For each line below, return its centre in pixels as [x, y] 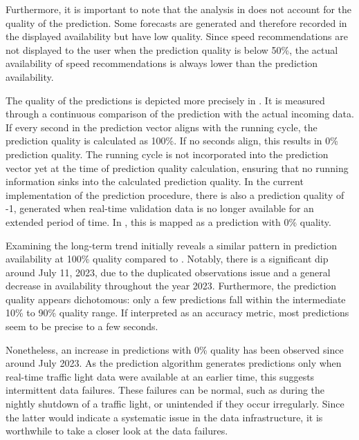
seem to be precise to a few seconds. [82, 326]
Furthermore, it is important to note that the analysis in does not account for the [179, 9]
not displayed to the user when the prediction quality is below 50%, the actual [172, 49]
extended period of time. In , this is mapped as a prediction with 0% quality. [168, 221]
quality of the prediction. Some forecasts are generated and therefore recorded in [176, 22]
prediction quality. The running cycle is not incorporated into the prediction [167, 154]
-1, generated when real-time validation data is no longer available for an [160, 208]
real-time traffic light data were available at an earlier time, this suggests [160, 376]
